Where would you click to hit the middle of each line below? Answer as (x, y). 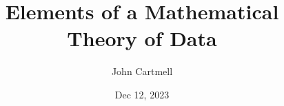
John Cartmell (142, 71)
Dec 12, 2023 (142, 94)
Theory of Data (142, 38)
